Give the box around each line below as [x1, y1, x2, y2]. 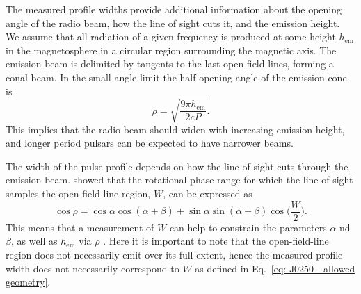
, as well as [10, 234, 58, 248]
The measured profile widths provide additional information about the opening [6, 2, 342, 16]
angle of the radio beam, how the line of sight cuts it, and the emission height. [6, 15, 340, 30]
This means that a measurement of [6, 220, 154, 234]
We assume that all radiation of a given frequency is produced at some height [6, 29, 336, 44]
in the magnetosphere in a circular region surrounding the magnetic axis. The [6, 42, 337, 57]
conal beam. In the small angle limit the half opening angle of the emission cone [6, 70, 347, 84]
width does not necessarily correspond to [6, 261, 179, 275]
